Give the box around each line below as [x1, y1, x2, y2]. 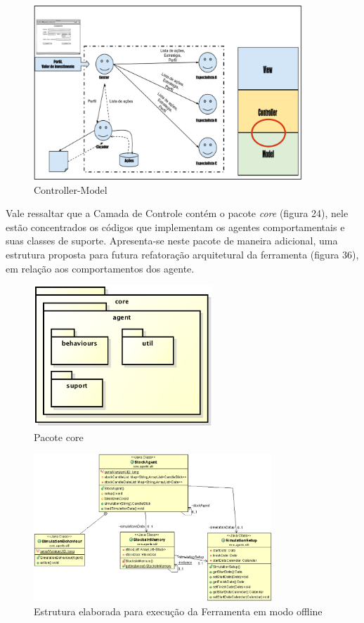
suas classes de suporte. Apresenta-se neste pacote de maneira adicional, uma [6, 233, 338, 248]
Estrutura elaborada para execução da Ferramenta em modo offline [34, 603, 323, 618]
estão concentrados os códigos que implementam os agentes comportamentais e [6, 219, 345, 234]
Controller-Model [34, 182, 108, 197]
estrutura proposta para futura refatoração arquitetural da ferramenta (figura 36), [6, 247, 359, 262]
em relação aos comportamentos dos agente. [6, 261, 195, 275]
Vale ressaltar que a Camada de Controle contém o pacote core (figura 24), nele [6, 206, 349, 221]
